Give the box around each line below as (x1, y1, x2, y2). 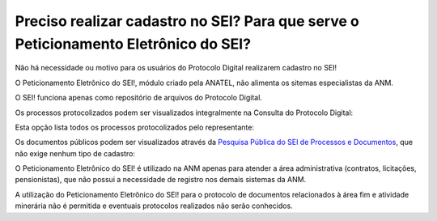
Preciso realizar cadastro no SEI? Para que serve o (15, 12, 359, 30)
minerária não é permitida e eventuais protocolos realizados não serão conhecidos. (15, 201, 293, 210)
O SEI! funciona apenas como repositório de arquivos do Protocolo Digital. (15, 93, 263, 103)
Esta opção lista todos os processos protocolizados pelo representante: (15, 122, 255, 132)
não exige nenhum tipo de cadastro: (15, 148, 135, 158)
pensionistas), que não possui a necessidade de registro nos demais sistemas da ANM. (15, 175, 307, 185)
